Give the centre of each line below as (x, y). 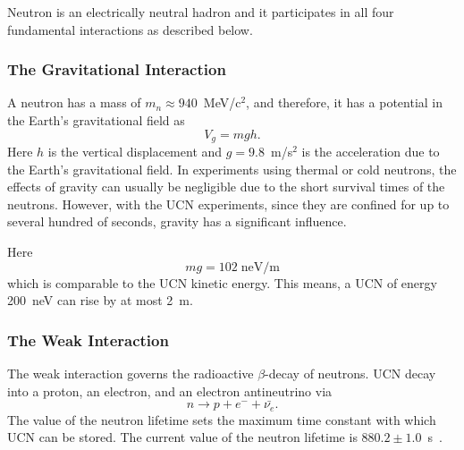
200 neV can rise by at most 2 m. (100, 300)
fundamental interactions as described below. (130, 29)
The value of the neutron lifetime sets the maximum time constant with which (222, 419)
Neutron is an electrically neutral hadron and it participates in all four (201, 12)
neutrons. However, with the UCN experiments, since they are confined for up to (228, 204)
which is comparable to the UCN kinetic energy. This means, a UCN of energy (222, 282)
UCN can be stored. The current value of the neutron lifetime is (182, 437)
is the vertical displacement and (135, 152)
